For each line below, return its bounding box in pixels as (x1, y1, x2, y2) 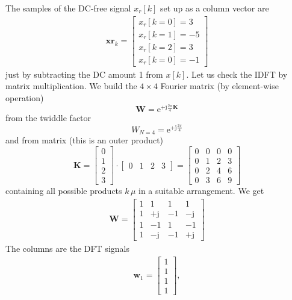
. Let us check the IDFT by (186, 67, 288, 80)
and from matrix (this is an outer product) (5, 134, 164, 146)
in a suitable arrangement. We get (138, 184, 264, 197)
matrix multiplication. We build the (5, 80, 137, 92)
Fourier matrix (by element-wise (160, 80, 279, 92)
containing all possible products (5, 184, 122, 197)
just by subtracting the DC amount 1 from (5, 67, 163, 80)
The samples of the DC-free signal (5, 2, 131, 14)
